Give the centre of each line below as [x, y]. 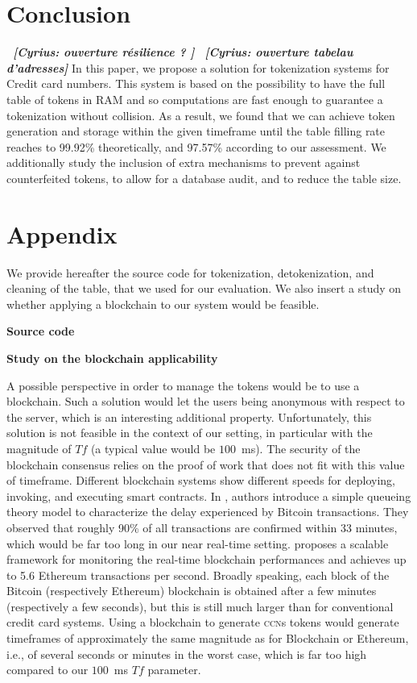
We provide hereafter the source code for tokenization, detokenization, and [190, 272]
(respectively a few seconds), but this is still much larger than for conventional [200, 606]
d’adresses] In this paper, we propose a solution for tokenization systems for [198, 67]
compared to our [47, 670]
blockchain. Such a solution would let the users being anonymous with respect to [206, 401]
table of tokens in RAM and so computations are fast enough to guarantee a [195, 99]
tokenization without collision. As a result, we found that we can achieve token [201, 115]
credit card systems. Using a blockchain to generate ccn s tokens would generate [203, 622]
